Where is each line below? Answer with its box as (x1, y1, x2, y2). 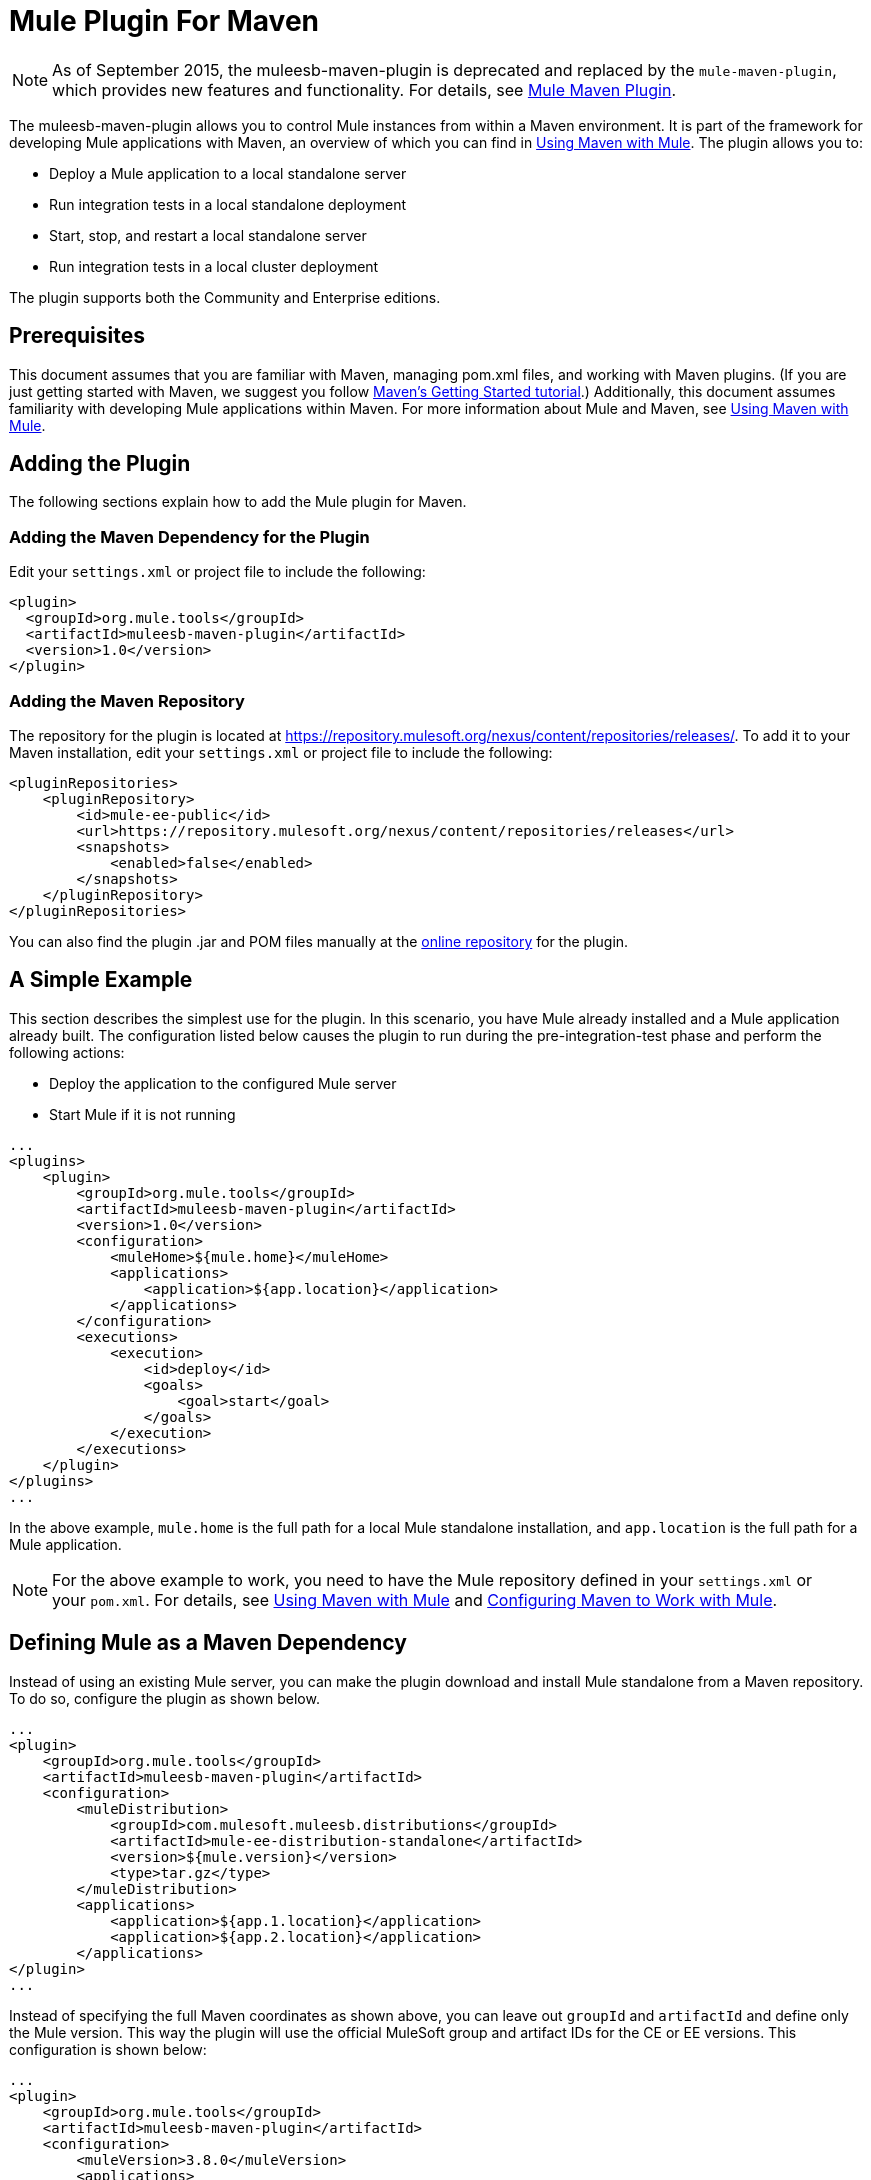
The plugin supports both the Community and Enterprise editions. (9, 288, 441, 306)
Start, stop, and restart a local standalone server (49, 226, 367, 244)
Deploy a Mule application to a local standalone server (49, 164, 407, 182)
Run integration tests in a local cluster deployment (49, 257, 379, 275)
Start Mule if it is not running (49, 1105, 236, 1123)
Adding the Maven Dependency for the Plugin (9, 526, 370, 547)
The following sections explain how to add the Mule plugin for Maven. (9, 493, 467, 511)
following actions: (9, 1043, 125, 1061)
